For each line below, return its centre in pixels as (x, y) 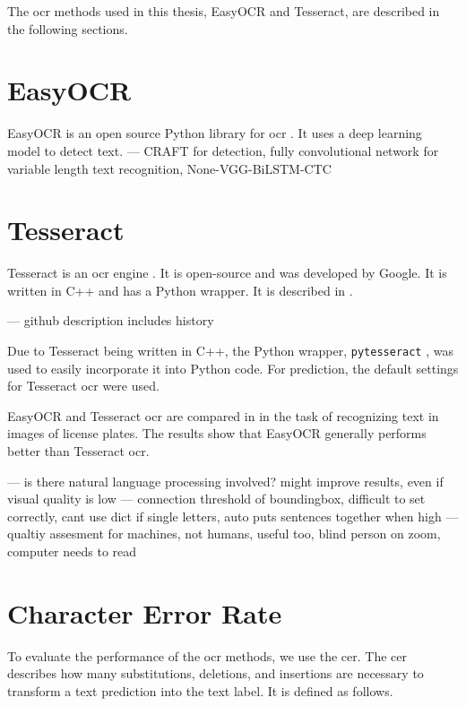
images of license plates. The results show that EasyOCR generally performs (217, 433)
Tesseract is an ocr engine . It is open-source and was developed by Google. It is (227, 273)
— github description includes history (111, 320)
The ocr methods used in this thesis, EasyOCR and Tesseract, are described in (224, 11)
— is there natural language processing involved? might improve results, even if (225, 481)
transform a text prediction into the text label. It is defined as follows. (200, 690)
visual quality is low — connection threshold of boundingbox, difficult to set (216, 499)
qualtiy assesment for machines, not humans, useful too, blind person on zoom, (224, 534)
